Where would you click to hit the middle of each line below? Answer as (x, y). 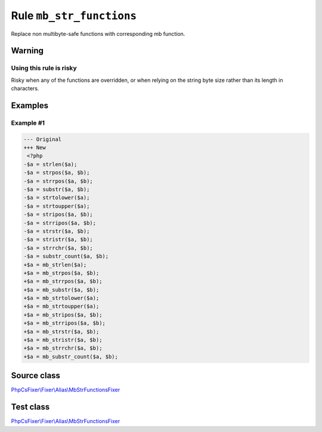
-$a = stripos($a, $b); (58, 215)
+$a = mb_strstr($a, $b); (61, 331)
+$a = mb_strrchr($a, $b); (63, 348)
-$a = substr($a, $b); (57, 189)
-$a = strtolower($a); (57, 198)
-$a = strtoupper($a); (57, 206)
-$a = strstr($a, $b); (57, 231)
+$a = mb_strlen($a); (55, 265)
